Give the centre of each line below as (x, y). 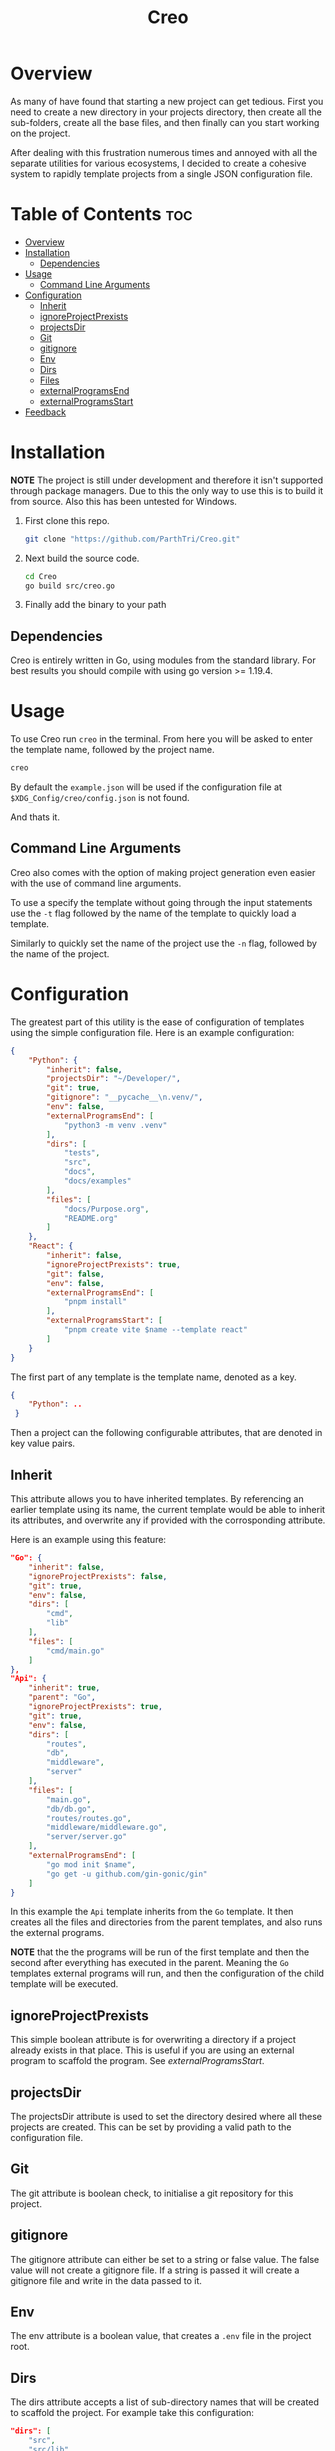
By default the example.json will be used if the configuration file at (146, 787)
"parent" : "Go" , (62, 1697)
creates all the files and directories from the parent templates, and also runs (166, 1922)
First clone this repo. (67, 520)
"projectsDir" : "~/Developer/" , (114, 1079)
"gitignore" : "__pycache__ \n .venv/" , (124, 1097)
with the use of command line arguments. (96, 883)
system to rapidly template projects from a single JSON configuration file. (161, 173)
